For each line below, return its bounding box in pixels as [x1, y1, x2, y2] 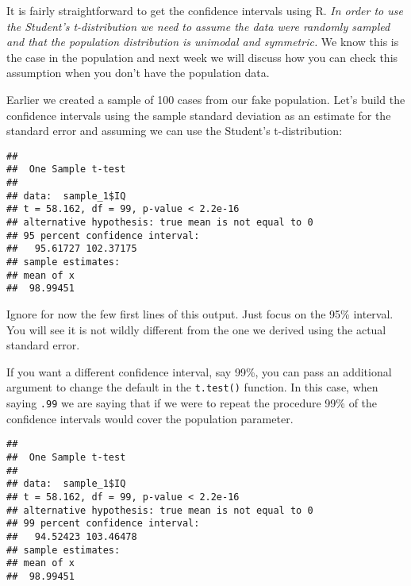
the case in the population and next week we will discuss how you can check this [6, 48, 398, 65]
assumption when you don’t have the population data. [6, 64, 270, 81]
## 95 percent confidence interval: [6, 229, 200, 241]
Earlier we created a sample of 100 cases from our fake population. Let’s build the [6, 91, 405, 107]
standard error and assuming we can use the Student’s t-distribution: [6, 122, 343, 139]
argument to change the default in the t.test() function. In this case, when [6, 379, 378, 395]
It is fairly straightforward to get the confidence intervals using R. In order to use [6, 2, 403, 18]
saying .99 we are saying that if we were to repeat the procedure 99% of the [6, 395, 378, 411]
